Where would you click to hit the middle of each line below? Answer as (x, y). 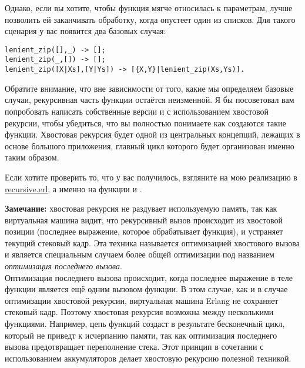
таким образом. (32, 157)
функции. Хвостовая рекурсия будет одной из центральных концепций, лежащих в (152, 134)
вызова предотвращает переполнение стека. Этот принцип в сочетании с (134, 347)
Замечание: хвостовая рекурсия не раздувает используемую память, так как (141, 208)
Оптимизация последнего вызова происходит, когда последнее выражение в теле (149, 277)
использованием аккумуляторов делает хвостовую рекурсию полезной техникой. (148, 358)
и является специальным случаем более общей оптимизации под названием (140, 254)
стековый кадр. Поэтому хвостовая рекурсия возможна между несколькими (139, 312)
